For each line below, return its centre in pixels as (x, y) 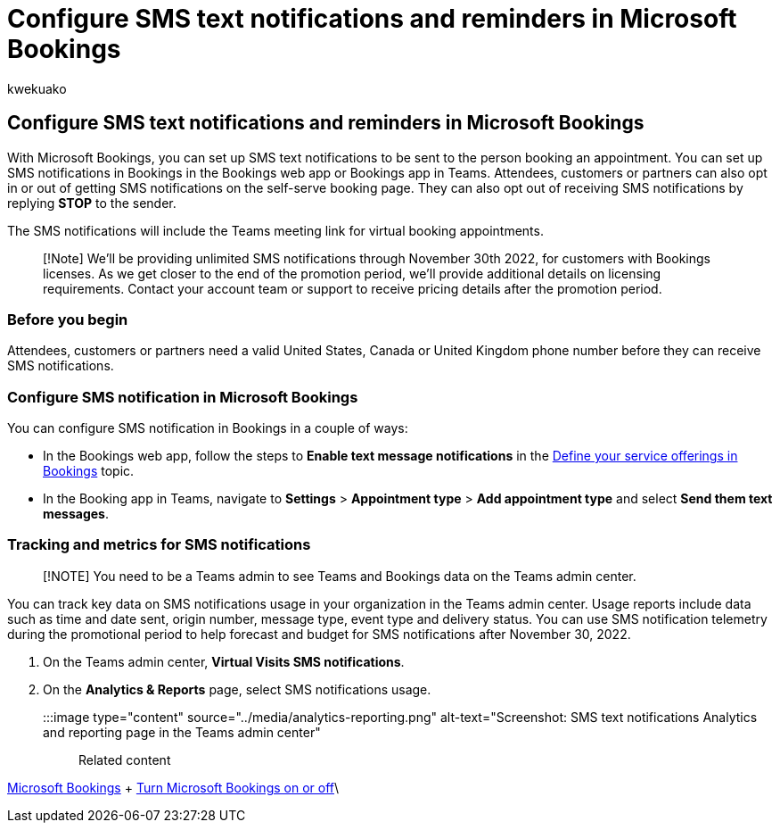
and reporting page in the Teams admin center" (182, 732)
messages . (76, 514)
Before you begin (68, 319)
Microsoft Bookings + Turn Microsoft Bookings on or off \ (173, 787)
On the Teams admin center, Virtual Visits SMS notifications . (224, 661)
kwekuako (37, 88)
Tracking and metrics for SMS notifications (159, 545)
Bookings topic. (89, 471)
